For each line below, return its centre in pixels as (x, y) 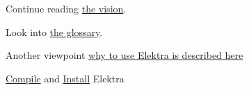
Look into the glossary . (54, 31)
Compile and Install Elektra (65, 78)
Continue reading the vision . (66, 8)
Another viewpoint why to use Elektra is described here (124, 55)
